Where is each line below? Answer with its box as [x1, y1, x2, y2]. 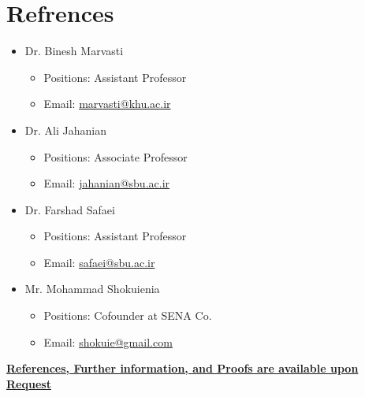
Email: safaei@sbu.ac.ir [43, 254, 155, 270]
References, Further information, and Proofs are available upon [6, 360, 359, 377]
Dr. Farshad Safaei [24, 201, 115, 217]
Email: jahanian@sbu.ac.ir [43, 175, 170, 191]
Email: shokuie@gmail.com [43, 333, 173, 350]
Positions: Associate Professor [43, 148, 188, 165]
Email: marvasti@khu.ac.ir [43, 95, 171, 112]
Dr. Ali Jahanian [24, 121, 106, 138]
